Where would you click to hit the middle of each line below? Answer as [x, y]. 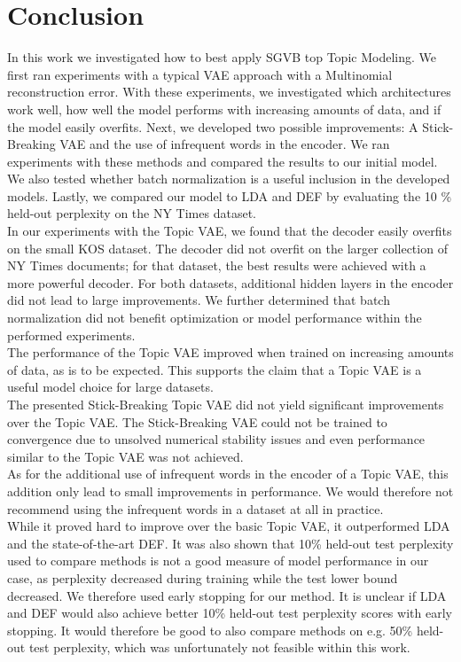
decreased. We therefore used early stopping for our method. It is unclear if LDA [227, 595]
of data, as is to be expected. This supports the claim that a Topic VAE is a [215, 369]
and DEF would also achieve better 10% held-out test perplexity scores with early [230, 613]
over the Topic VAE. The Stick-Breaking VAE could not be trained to [197, 421]
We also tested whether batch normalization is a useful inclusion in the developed [229, 179]
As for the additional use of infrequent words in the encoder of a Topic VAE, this [228, 474]
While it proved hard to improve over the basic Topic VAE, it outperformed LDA [229, 526]
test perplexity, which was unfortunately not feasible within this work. [219, 647]
